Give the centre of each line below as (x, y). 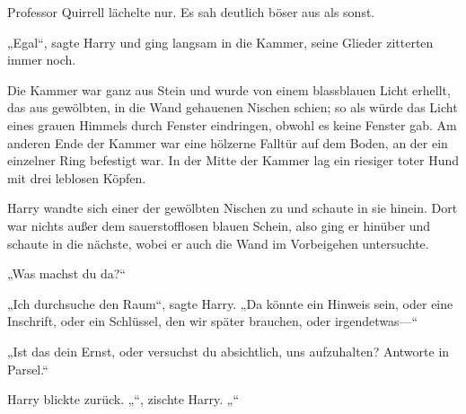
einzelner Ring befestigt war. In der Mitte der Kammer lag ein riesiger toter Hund (233, 160)
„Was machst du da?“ (66, 273)
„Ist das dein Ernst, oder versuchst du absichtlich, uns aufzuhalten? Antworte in (229, 351)
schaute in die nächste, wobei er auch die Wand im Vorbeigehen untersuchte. (218, 243)
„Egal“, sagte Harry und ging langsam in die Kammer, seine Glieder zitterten (220, 42)
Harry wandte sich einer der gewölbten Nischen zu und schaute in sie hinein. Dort (233, 208)
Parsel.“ (28, 369)
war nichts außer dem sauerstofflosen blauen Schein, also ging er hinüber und (219, 225)
